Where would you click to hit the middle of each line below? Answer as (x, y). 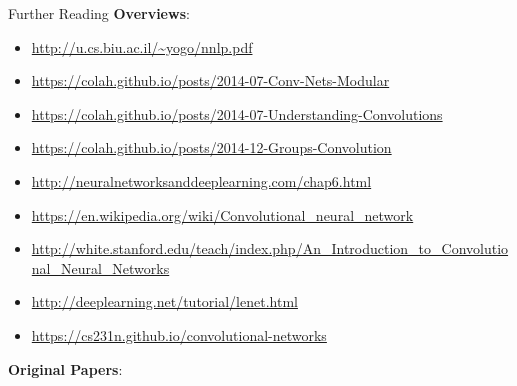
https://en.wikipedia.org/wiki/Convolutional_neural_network (222, 214)
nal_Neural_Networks (100, 267)
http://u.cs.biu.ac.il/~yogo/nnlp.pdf (142, 46)
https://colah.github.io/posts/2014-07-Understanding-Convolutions (237, 113)
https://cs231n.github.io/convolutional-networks (179, 334)
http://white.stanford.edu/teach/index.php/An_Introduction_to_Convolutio (270, 248)
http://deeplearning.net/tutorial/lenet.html (164, 301)
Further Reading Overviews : (99, 13)
